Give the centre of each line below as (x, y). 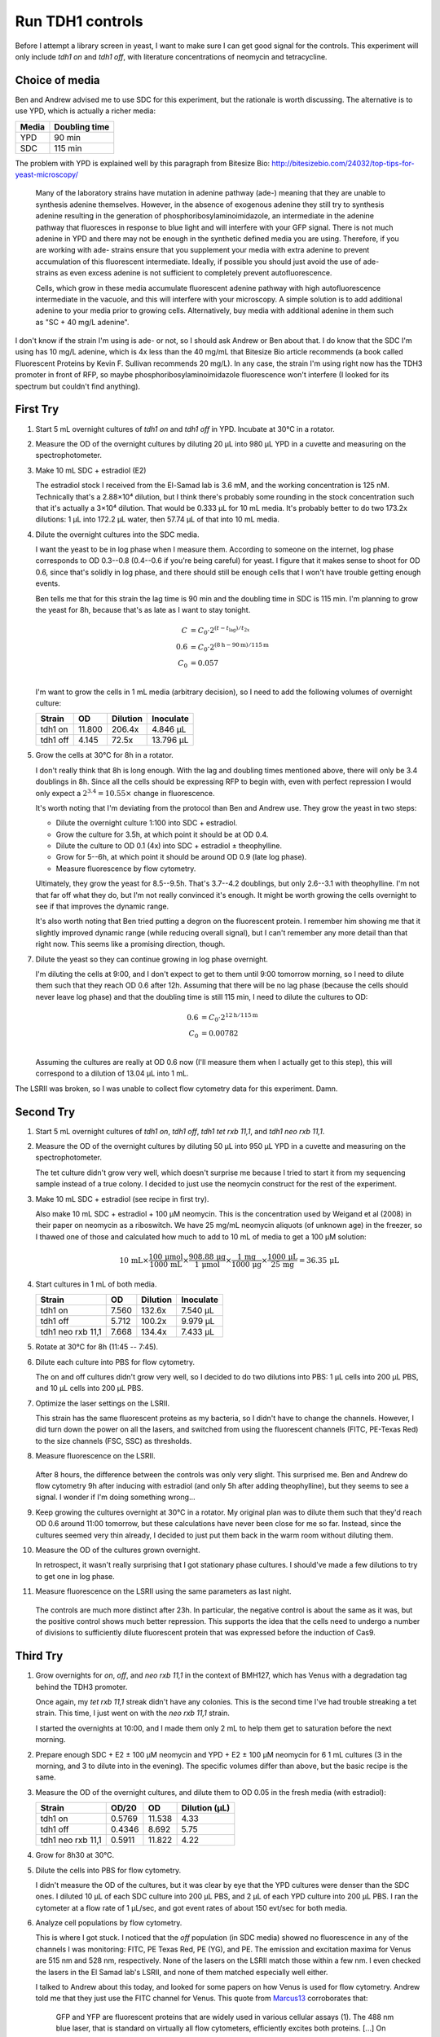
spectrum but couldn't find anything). (78, 386)
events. (48, 583)
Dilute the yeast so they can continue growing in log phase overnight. (152, 959)
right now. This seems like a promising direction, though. (130, 944)
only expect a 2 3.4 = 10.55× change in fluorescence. (125, 792)
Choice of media (58, 80)
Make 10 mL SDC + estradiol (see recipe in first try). (122, 1199)
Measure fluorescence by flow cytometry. (126, 869)
